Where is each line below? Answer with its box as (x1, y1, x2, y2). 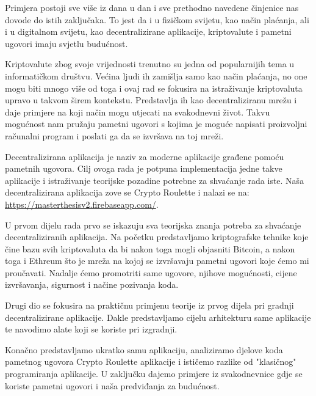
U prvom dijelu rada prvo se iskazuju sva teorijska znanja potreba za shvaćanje (5, 218, 301, 231)
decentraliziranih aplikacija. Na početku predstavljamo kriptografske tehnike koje (5, 230, 309, 243)
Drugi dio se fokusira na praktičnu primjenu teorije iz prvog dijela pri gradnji (5, 299, 294, 312)
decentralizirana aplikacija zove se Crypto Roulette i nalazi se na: (5, 186, 250, 199)
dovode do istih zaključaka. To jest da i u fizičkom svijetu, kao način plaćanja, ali (5, 13, 309, 26)
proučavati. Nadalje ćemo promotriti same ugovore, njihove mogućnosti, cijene (5, 266, 297, 279)
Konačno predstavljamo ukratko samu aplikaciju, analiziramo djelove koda (5, 343, 283, 356)
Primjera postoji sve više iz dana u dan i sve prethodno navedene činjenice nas (5, 1, 299, 13)
